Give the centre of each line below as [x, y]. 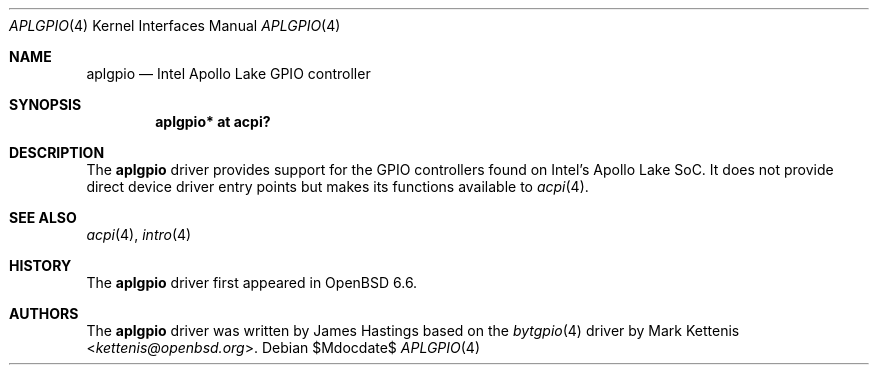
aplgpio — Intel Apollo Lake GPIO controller [228, 73]
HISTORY [40, 265]
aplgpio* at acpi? [213, 121]
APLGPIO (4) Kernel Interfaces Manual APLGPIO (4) [175, 25]
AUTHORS [44, 313]
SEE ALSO [43, 217]
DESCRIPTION [57, 152]
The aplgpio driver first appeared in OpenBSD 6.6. [252, 282]
